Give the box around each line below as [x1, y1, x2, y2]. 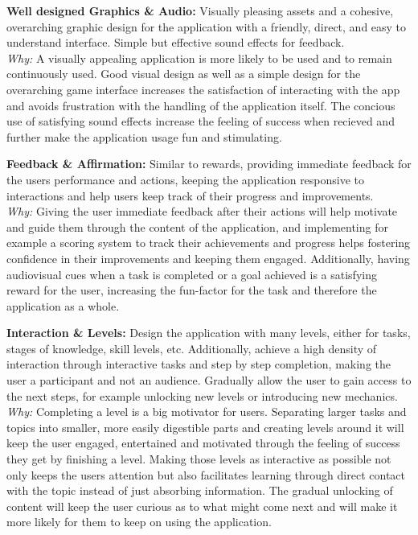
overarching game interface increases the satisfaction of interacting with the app [6, 80, 400, 97]
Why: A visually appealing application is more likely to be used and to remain [6, 49, 392, 66]
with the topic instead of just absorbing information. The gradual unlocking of [6, 482, 393, 499]
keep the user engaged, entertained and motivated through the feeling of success [6, 434, 400, 451]
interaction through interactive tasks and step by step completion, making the [6, 356, 391, 372]
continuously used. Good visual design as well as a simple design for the [6, 65, 361, 82]
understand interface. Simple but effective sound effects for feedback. [6, 34, 345, 51]
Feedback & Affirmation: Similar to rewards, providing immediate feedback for [6, 155, 412, 172]
